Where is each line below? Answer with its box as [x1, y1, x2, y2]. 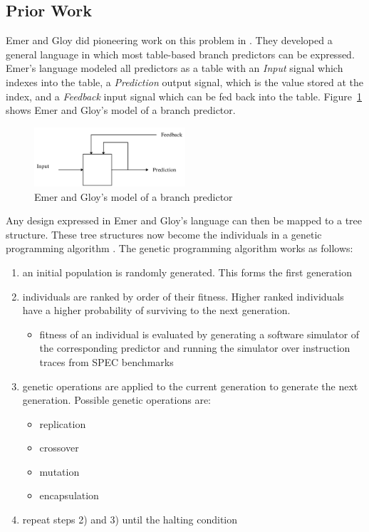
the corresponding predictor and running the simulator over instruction [39, 340, 350, 355]
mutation [39, 464, 80, 479]
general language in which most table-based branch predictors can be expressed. [6, 46, 355, 61]
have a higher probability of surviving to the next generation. [22, 303, 291, 318]
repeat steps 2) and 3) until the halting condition [22, 512, 238, 527]
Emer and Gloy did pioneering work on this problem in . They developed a [6, 33, 333, 48]
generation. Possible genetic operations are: [22, 392, 212, 407]
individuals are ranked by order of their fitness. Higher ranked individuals [22, 288, 344, 303]
